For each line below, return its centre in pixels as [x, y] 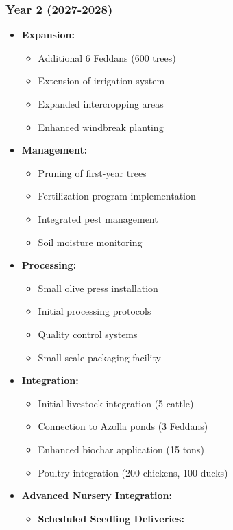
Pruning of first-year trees [92, 172]
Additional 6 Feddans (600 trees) [107, 57]
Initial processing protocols [95, 311]
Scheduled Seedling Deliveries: [111, 518]
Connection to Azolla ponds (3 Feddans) [123, 426]
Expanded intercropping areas [101, 104]
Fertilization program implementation [117, 196]
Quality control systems [88, 334]
